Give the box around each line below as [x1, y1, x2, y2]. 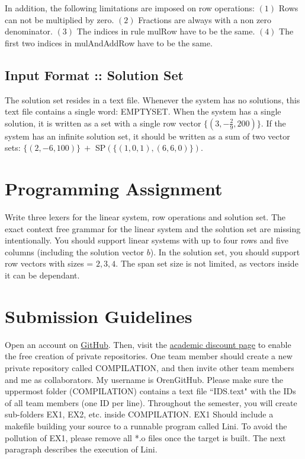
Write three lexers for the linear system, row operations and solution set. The [5, 211, 285, 223]
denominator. [5, 25, 53, 37]
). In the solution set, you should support [150, 245, 300, 258]
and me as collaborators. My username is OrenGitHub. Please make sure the [5, 373, 283, 385]
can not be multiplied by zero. [5, 13, 114, 26]
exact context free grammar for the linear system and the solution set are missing [5, 222, 301, 235]
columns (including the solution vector [5, 245, 145, 258]
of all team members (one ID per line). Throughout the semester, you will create [5, 396, 297, 409]
